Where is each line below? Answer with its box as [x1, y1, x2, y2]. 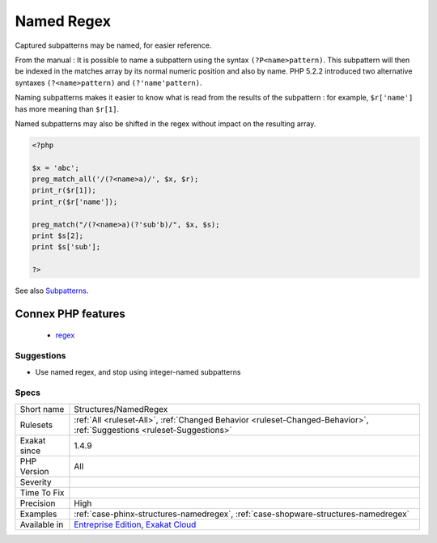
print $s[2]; [32, 231, 84, 240]
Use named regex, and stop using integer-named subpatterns [35, 367, 241, 376]
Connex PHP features [15, 307, 125, 320]
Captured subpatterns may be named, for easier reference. [15, 40, 212, 50]
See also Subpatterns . [15, 286, 89, 295]
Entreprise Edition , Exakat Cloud [74, 519, 197, 530]
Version [19, 465, 49, 477]
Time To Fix [19, 486, 65, 498]
